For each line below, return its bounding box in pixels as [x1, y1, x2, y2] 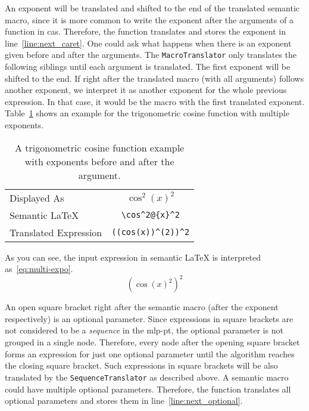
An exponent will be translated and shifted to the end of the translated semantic [5, 2, 300, 14]
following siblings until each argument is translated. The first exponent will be [5, 60, 291, 73]
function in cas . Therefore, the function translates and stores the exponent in [5, 25, 286, 38]
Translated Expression [10, 225, 102, 239]
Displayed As [10, 190, 64, 205]
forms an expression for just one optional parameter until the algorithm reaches [5, 347, 295, 360]
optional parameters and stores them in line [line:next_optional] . [5, 394, 243, 407]
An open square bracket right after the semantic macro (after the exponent [5, 301, 279, 313]
